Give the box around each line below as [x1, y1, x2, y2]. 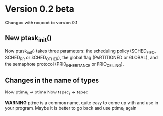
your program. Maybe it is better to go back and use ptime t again [5, 105, 137, 112]
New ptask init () [5, 34, 52, 44]
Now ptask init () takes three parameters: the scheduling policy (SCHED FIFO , [5, 48, 156, 55]
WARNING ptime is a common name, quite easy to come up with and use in [5, 99, 159, 106]
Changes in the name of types [5, 76, 99, 84]
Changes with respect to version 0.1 [5, 20, 78, 25]
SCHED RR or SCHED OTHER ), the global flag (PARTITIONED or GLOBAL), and [5, 54, 158, 62]
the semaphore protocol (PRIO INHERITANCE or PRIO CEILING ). [5, 61, 124, 68]
